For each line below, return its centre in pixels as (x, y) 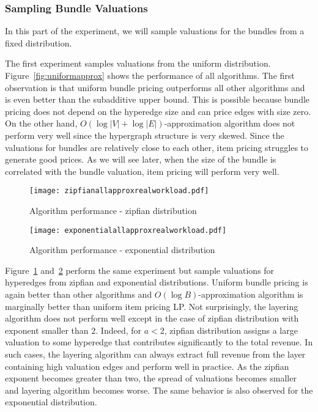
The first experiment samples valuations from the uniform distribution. (138, 63)
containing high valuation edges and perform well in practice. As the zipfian (147, 366)
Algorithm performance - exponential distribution (122, 250)
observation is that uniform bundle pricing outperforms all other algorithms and (155, 87)
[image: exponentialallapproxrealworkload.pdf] (128, 230)
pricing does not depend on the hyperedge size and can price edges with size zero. (158, 111)
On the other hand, (41, 123)
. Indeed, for (119, 330)
